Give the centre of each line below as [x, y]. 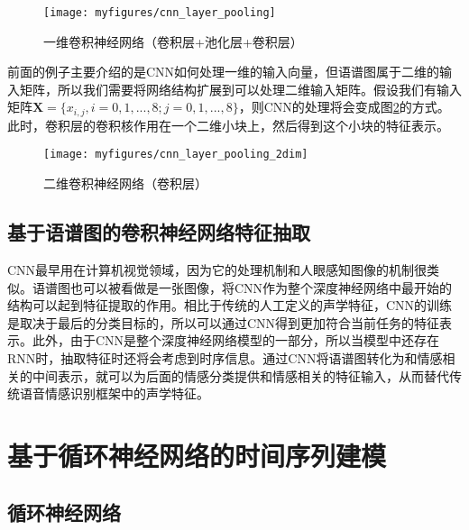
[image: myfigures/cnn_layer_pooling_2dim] [176, 155]
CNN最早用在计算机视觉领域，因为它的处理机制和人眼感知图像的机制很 [217, 269]
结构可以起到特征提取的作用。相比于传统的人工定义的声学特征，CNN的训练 [230, 305]
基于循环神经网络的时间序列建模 [197, 455]
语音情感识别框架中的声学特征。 [114, 393]
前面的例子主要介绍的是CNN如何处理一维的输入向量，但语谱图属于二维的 [224, 72]
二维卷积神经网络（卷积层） [125, 183]
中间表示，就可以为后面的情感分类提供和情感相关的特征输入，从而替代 [240, 375]
